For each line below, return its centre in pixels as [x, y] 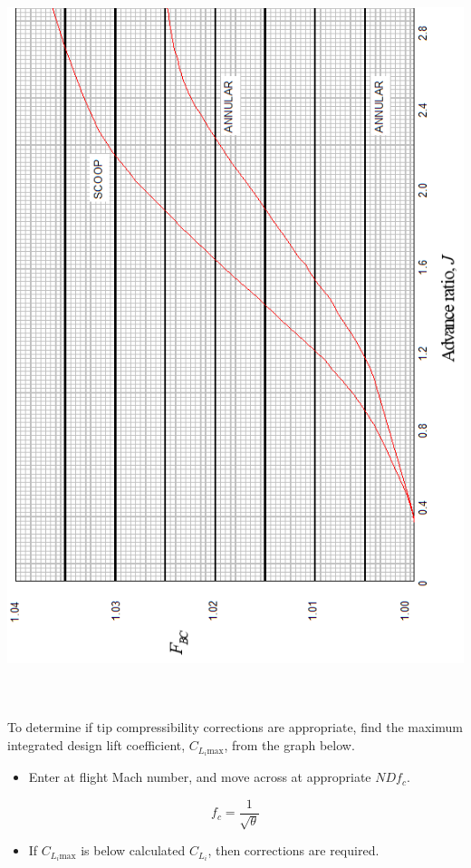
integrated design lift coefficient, [96, 745]
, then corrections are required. [293, 850]
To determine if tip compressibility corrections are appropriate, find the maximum [235, 727]
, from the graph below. [289, 745]
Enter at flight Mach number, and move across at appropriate [200, 777]
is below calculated [133, 850]
